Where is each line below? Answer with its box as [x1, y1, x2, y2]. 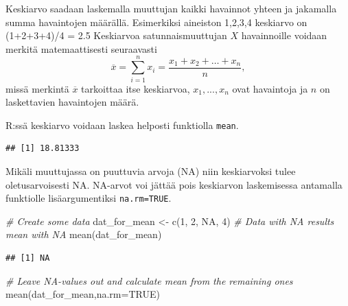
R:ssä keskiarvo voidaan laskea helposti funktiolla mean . [5, 117, 239, 132]
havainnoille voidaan [241, 28, 327, 43]
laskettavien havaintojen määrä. [5, 95, 139, 109]
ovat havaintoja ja [232, 81, 308, 95]
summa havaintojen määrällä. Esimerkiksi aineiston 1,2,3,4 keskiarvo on [5, 14, 308, 29]
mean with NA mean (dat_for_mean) [5, 227, 162, 242]
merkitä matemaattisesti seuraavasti [5, 41, 157, 56]
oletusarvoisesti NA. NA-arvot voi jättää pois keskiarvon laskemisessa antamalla [5, 177, 343, 191]
